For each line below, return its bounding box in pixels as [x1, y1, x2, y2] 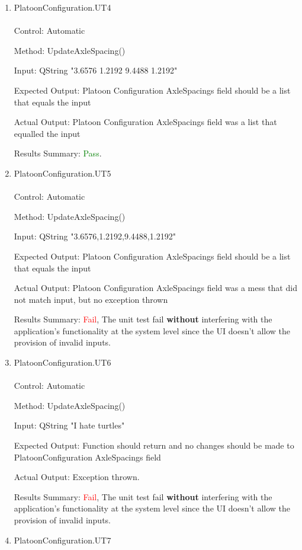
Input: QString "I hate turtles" [14, 419, 125, 431]
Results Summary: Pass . [14, 147, 102, 159]
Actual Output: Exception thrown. [14, 471, 140, 483]
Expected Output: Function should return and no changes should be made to [14, 439, 294, 452]
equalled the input [14, 127, 81, 139]
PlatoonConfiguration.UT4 [14, 1, 111, 13]
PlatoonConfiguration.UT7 [14, 533, 111, 546]
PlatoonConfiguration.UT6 [14, 356, 111, 369]
